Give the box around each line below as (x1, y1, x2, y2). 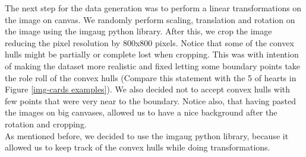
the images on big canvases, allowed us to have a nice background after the (5, 106, 277, 118)
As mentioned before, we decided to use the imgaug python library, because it (5, 129, 289, 142)
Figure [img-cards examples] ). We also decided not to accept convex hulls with (5, 83, 291, 95)
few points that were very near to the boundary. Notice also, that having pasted (5, 94, 296, 107)
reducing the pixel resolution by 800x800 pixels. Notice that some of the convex (5, 36, 294, 49)
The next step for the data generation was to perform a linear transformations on (5, 2, 302, 14)
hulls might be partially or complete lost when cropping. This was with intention (5, 48, 299, 60)
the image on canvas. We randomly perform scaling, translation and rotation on (5, 13, 295, 25)
